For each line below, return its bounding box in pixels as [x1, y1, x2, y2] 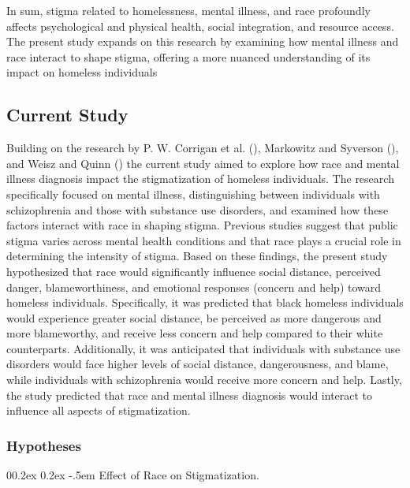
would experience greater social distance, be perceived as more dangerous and [6, 309, 382, 326]
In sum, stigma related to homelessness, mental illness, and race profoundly [6, 2, 371, 18]
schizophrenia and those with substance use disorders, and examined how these [6, 201, 389, 218]
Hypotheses [6, 435, 81, 455]
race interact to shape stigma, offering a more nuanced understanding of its [6, 48, 371, 65]
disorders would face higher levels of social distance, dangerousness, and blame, [6, 356, 389, 372]
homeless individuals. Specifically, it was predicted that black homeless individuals [6, 294, 404, 311]
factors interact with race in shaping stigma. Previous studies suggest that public [6, 217, 398, 233]
